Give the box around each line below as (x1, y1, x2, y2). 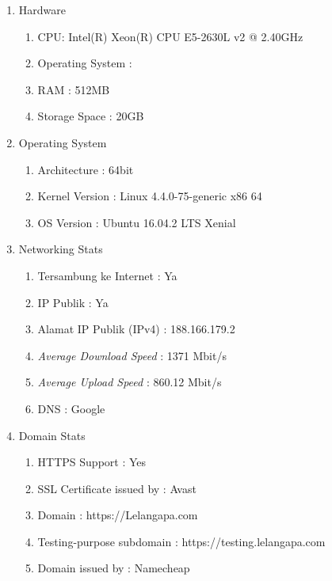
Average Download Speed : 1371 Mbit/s (37, 347, 227, 363)
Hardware (18, 2, 66, 17)
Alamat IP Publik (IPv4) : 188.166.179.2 (37, 321, 235, 337)
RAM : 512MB (37, 81, 110, 97)
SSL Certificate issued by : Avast (37, 480, 197, 496)
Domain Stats (18, 427, 86, 443)
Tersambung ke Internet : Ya (37, 267, 177, 283)
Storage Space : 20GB (37, 108, 144, 124)
